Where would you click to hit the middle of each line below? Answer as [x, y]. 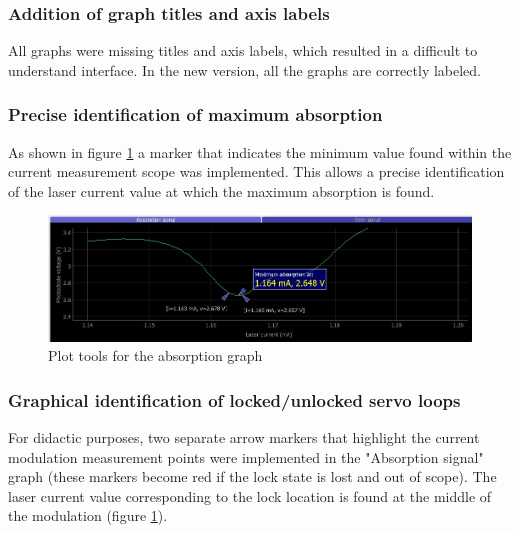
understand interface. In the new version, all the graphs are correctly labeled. [245, 69]
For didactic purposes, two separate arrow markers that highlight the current [244, 437]
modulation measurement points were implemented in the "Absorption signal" [246, 456]
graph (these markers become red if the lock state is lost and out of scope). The [252, 476]
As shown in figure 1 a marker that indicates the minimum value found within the [260, 151]
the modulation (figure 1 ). [88, 515]
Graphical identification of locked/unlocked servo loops [234, 399]
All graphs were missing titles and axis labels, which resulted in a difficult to [243, 50]
